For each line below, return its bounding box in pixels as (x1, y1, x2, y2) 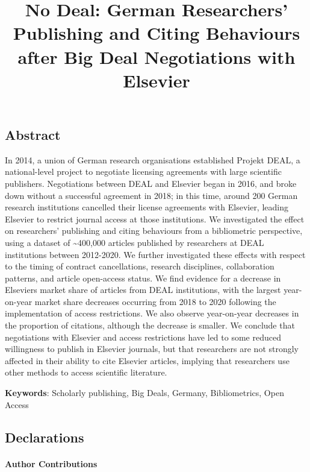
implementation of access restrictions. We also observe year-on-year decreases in (5, 307, 299, 319)
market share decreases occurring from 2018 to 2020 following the (34, 295, 276, 307)
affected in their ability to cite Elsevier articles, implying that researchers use (5, 354, 290, 367)
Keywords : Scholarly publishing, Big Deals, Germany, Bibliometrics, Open (5, 386, 284, 399)
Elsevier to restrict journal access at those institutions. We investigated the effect (5, 212, 305, 225)
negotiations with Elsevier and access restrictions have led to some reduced (5, 330, 281, 343)
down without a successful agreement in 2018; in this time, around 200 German (5, 189, 298, 201)
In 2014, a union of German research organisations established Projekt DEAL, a (5, 153, 300, 166)
